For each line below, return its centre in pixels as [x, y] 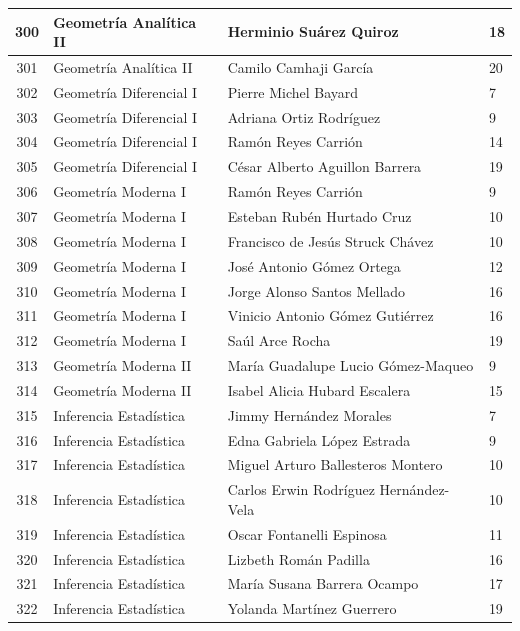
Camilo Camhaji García [300, 66]
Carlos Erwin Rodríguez [301, 489]
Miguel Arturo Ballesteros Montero [335, 464]
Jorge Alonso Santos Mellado [316, 290]
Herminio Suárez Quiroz [313, 31]
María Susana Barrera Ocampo [323, 583]
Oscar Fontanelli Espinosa [307, 533]
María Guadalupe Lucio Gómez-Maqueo [350, 365]
